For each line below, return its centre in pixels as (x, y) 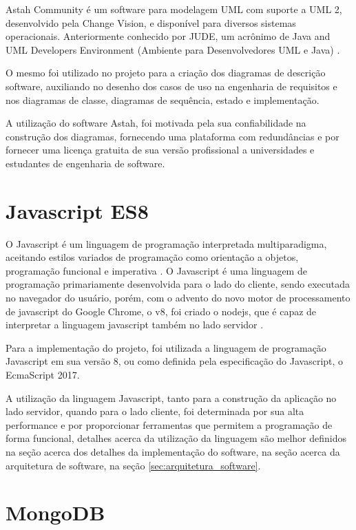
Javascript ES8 (77, 210)
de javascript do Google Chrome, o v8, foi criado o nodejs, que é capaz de (161, 311)
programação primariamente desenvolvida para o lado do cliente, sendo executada (178, 284)
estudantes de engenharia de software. (85, 163)
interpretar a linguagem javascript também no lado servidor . (135, 325)
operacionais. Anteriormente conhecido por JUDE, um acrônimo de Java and (168, 36)
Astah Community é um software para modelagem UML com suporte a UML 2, (174, 9)
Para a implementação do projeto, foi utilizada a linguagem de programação (166, 347)
